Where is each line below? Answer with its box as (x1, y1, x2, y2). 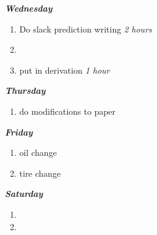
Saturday (5, 187, 43, 200)
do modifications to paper (19, 104, 116, 117)
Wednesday (5, 2, 53, 14)
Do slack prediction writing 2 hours (19, 22, 152, 35)
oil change (19, 146, 57, 159)
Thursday (5, 84, 46, 97)
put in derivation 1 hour (19, 63, 110, 76)
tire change (19, 166, 61, 179)
